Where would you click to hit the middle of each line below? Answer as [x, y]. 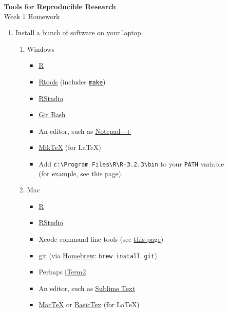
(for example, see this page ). [81, 173]
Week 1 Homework [32, 16]
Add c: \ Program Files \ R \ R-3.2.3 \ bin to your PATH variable [131, 164]
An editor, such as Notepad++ [85, 131]
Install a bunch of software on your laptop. [79, 32]
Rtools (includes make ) [72, 81]
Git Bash [52, 115]
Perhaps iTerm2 [62, 272]
